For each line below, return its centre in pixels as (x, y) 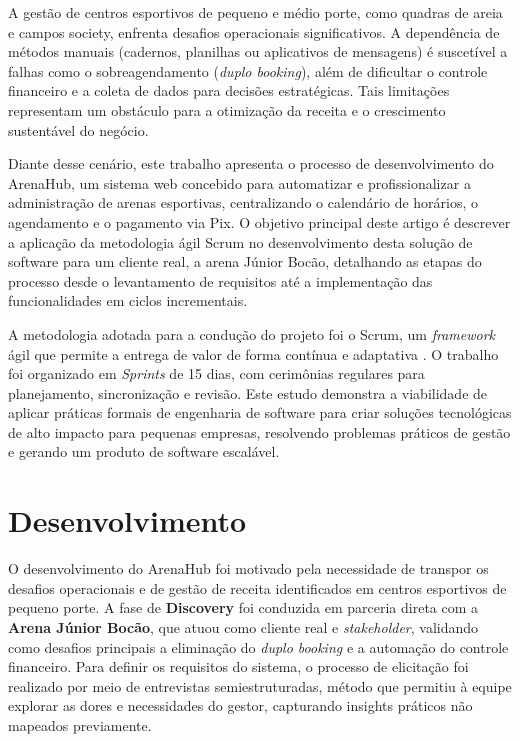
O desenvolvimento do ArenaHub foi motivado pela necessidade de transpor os (248, 568)
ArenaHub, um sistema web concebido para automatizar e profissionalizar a (239, 182)
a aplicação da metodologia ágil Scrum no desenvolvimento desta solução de (240, 241)
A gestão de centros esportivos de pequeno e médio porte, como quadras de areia (255, 12)
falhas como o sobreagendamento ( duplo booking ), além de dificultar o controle (248, 70)
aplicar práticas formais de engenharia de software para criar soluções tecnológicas (260, 412)
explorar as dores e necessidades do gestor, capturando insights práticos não (240, 705)
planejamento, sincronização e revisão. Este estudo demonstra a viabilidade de (248, 392)
